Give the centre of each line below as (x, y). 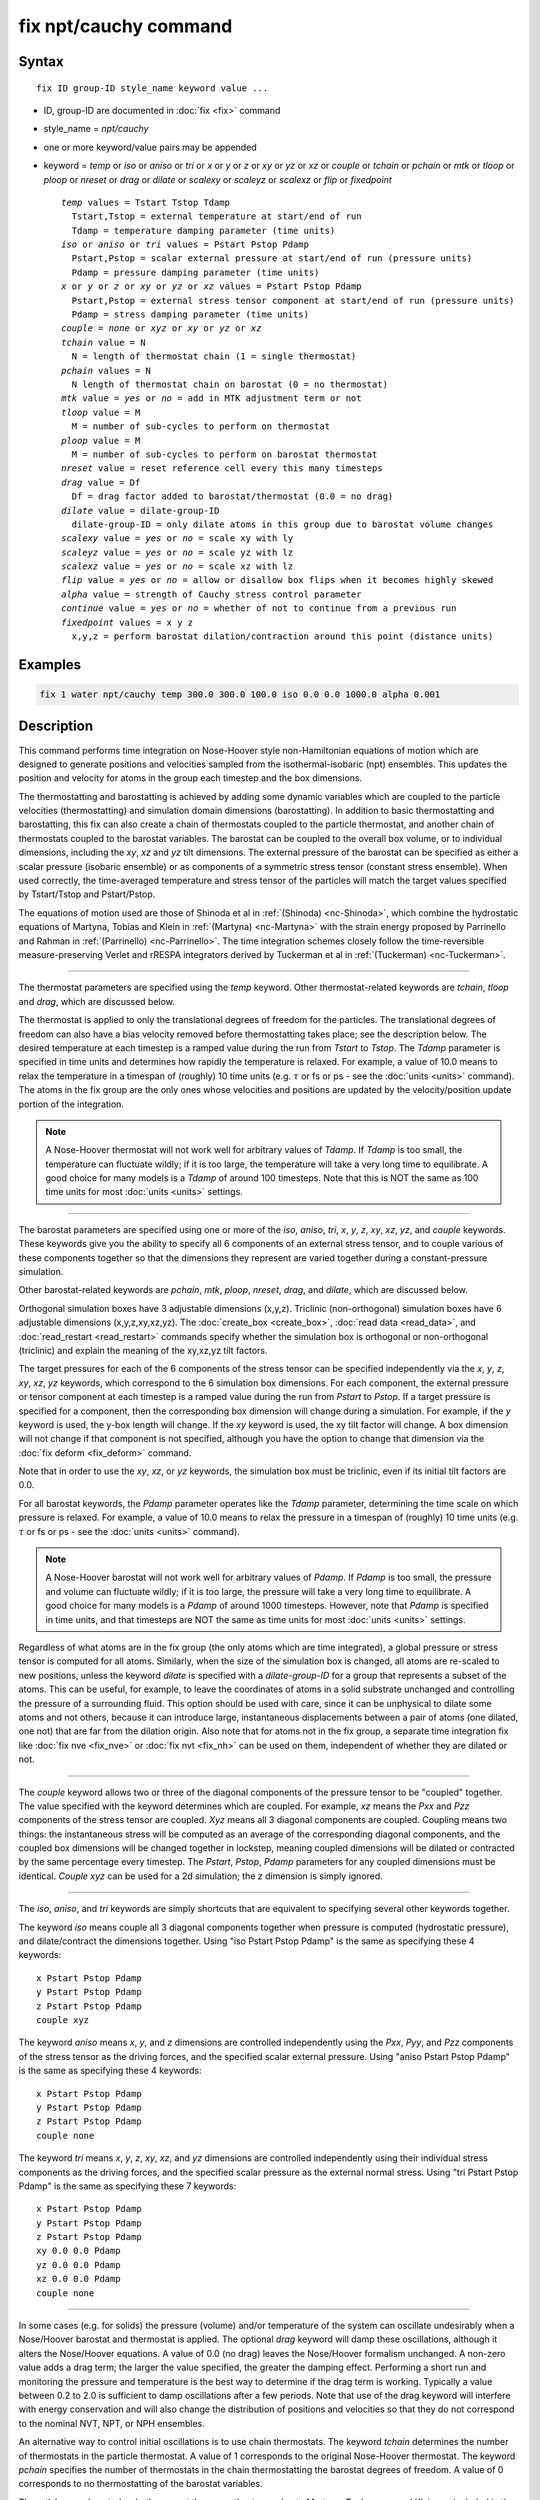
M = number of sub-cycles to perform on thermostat (200, 426)
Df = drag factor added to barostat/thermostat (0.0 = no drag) (232, 496)
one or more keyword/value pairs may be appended (150, 147)
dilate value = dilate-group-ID (140, 510)
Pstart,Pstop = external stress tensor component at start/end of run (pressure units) (293, 300)
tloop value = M (101, 412)
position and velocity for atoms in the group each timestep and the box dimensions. (190, 778)
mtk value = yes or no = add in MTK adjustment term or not (211, 398)
